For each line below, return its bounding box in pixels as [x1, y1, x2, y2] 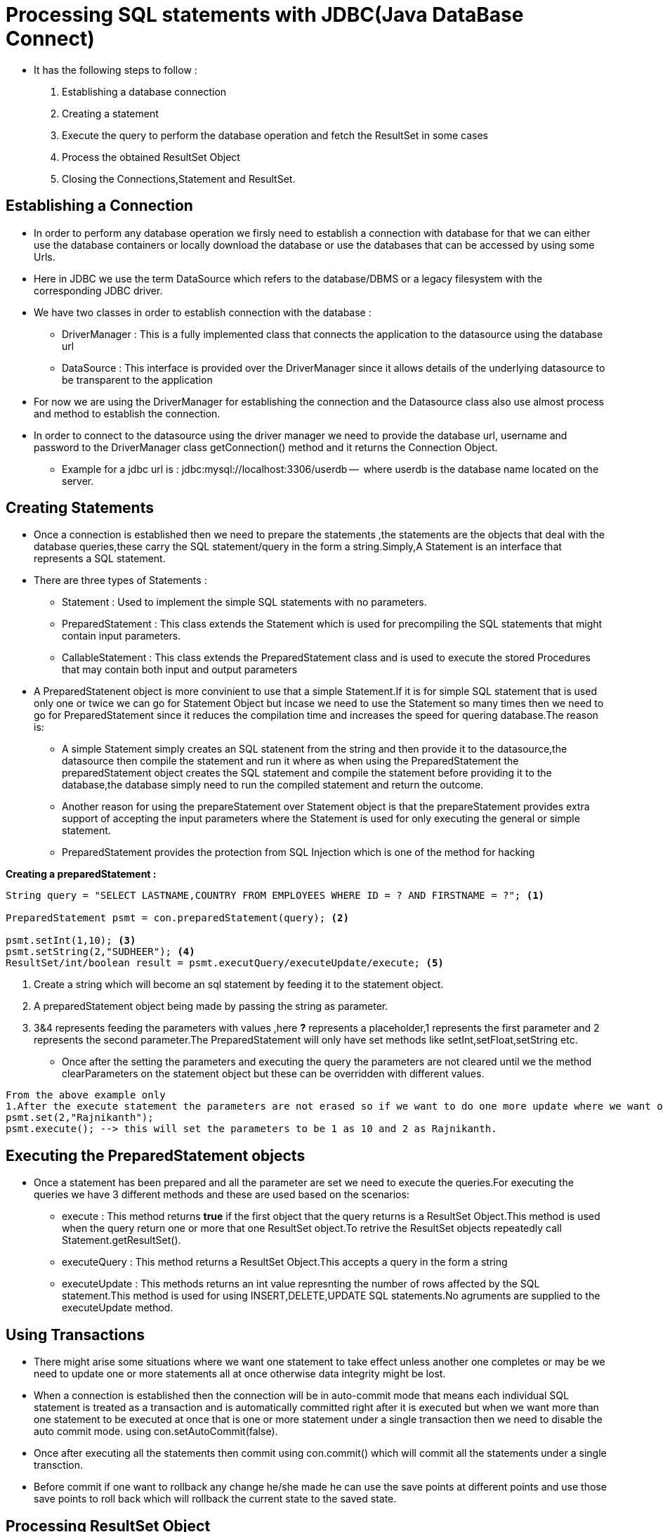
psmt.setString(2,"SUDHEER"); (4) [6, 946, 195, 958]
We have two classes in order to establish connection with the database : [34, 306, 372, 318]
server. [62, 474, 94, 487]
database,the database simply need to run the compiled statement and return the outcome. [62, 779, 484, 791]
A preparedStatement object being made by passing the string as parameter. [34, 1000, 388, 1013]
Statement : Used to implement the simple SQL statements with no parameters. [62, 596, 427, 609]
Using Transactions [6, 1325, 145, 1344]
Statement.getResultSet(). [62, 1234, 181, 1247]
